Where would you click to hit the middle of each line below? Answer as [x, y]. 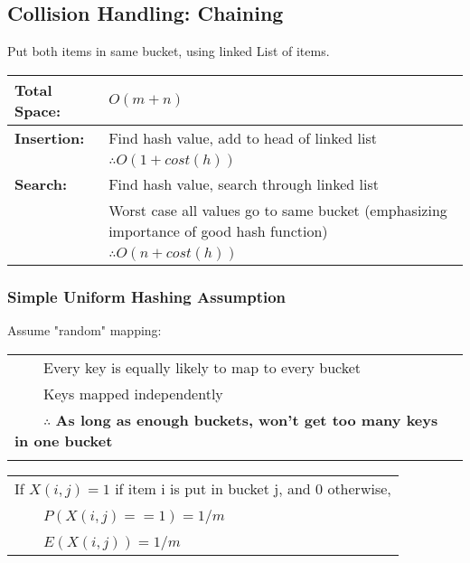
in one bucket [64, 440]
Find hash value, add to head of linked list [243, 137]
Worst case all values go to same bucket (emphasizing [278, 210]
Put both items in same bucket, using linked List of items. [169, 51]
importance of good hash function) [218, 230]
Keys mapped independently [133, 393]
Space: [38, 110]
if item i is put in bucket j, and [213, 488]
